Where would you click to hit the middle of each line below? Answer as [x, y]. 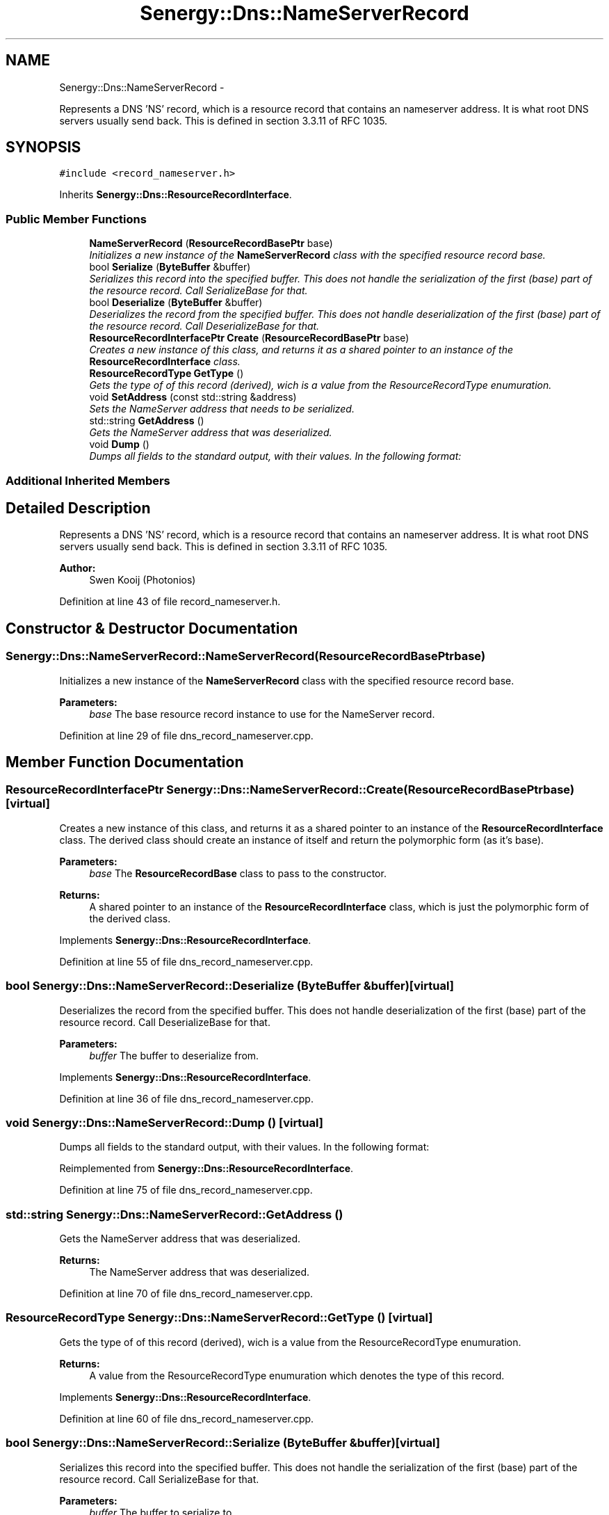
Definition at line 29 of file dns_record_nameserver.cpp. [186, 735]
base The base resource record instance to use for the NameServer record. [262, 714]
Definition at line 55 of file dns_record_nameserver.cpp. [186, 961]
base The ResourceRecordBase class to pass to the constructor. [238, 873]
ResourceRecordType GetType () [167, 374]
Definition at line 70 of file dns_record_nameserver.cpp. [186, 1294]
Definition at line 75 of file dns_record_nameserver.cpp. [186, 1190]
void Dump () [119, 444]
